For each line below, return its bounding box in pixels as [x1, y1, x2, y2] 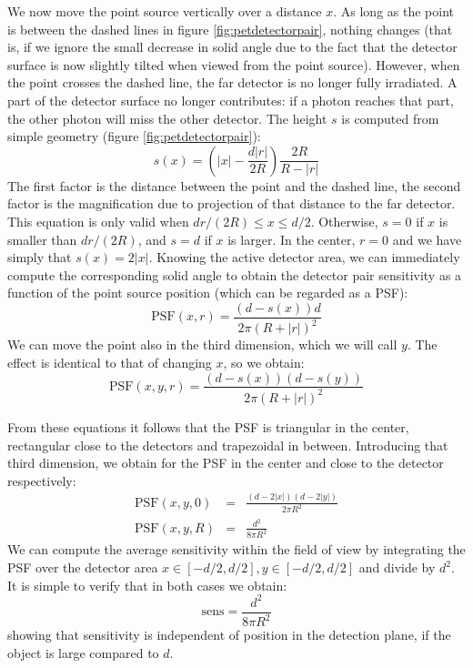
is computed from [341, 108, 439, 127]
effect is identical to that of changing [7, 352, 212, 371]
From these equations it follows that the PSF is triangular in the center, [7, 417, 409, 436]
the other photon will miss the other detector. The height [7, 108, 327, 127]
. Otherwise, [310, 211, 378, 230]
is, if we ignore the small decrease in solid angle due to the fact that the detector [7, 37, 458, 56]
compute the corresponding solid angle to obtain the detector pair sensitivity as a [7, 265, 462, 284]
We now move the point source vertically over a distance [7, 2, 322, 20]
